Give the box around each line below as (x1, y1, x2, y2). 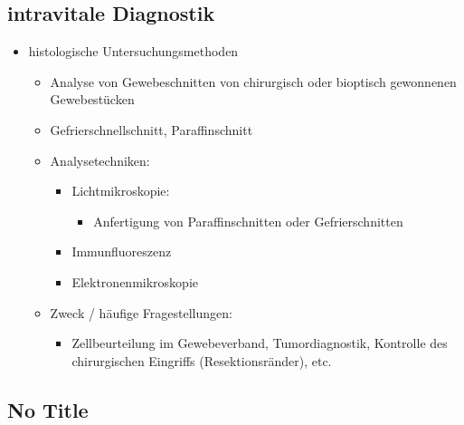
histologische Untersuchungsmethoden (28, 42, 239, 61)
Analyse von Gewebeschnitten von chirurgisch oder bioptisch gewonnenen (50, 72, 457, 91)
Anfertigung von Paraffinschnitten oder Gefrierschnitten (93, 211, 403, 230)
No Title (7, 395, 89, 423)
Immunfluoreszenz (71, 242, 172, 261)
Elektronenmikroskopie (71, 272, 198, 291)
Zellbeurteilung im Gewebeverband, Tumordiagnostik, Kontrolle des (71, 333, 448, 353)
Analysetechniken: (50, 150, 150, 169)
